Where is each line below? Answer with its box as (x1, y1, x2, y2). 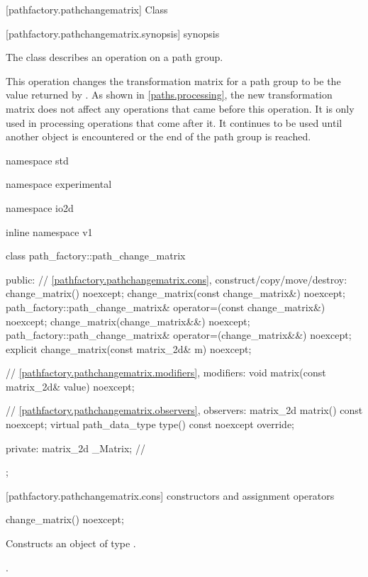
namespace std (6, 152, 69, 167)
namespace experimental (6, 177, 112, 191)
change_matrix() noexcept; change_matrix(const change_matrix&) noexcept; (6, 286, 345, 301)
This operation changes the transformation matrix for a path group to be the (6, 73, 341, 88)
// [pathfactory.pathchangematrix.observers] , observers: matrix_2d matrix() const (6, 403, 363, 418)
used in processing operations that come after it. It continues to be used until (6, 115, 342, 130)
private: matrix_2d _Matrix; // (6, 440, 145, 455)
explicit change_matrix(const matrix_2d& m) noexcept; (6, 341, 252, 356)
